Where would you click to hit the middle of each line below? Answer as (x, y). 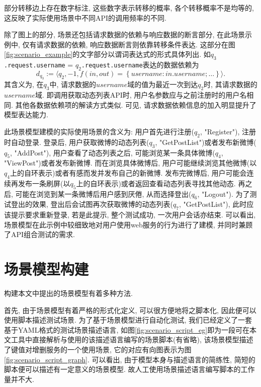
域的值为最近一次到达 (163, 84)
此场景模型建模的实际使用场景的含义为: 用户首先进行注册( (99, 131)
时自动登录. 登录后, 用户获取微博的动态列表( (77, 142)
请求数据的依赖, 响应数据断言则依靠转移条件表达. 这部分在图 (136, 44)
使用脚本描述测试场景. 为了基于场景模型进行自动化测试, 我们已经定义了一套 (128, 320)
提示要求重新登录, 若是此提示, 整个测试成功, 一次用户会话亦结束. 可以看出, (133, 215)
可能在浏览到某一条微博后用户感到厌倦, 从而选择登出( (103, 193)
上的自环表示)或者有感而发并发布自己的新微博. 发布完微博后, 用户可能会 (128, 172)
